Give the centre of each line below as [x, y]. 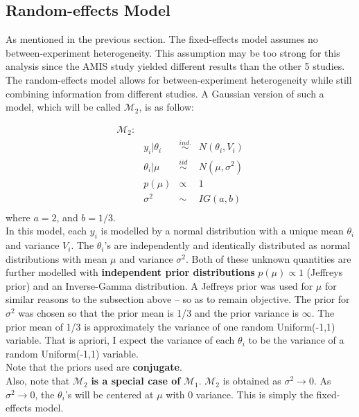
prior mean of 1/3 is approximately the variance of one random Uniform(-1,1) [170, 326]
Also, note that [38, 381]
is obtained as [252, 381]
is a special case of [136, 381]
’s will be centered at [109, 394]
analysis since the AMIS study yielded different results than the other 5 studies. [175, 66]
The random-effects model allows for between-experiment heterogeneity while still [179, 79]
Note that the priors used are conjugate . [94, 367]
